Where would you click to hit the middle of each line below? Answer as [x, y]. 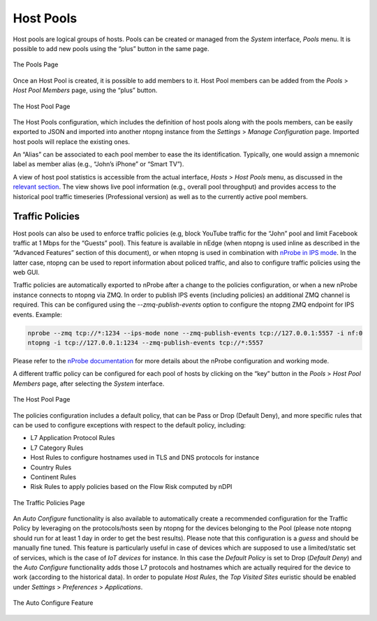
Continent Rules [53, 477]
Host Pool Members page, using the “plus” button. [85, 90]
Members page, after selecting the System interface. [89, 383]
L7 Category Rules [57, 448]
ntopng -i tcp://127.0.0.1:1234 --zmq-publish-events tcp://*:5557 [146, 343]
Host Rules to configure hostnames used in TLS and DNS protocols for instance [145, 458]
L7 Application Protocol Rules [73, 438]
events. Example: [38, 314]
